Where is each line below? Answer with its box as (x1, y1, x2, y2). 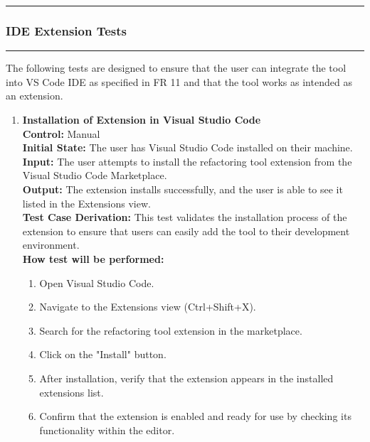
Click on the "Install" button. (39, 347, 166, 362)
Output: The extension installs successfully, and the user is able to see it (22, 181, 343, 196)
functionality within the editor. (39, 422, 175, 437)
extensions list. (39, 384, 104, 399)
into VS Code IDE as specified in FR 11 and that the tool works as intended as (6, 74, 352, 89)
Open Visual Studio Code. (39, 275, 154, 290)
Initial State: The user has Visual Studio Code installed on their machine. (22, 140, 353, 155)
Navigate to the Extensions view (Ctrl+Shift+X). (39, 299, 256, 314)
